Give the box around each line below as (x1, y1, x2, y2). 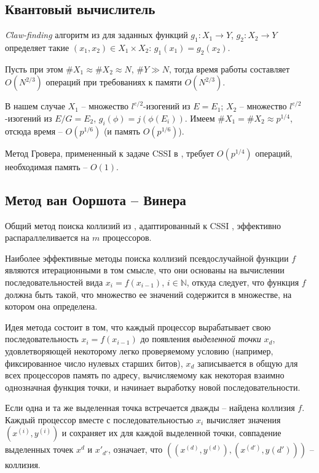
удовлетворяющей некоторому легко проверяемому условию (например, (5, 344, 274, 357)
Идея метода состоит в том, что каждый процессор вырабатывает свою (5, 320, 271, 333)
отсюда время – (5, 124, 63, 137)
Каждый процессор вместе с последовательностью (5, 413, 194, 426)
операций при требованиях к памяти (45, 76, 182, 88)
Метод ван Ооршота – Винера (5, 190, 186, 209)
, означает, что (108, 443, 163, 456)
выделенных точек (5, 443, 74, 456)
